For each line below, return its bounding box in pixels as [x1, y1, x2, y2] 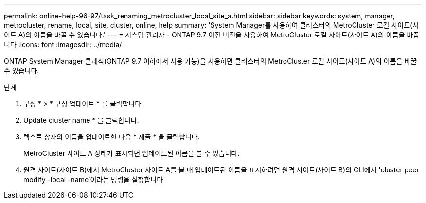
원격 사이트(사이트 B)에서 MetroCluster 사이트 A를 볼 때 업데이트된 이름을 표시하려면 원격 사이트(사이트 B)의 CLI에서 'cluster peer [23, 166, 419, 174]
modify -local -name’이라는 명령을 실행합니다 [23, 175, 163, 184]
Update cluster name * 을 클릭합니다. [23, 116, 139, 124]
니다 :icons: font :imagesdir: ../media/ [4, 40, 122, 49]
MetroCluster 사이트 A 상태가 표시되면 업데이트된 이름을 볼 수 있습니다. [23, 149, 240, 157]
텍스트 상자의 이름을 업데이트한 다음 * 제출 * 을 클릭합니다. [23, 133, 200, 141]
